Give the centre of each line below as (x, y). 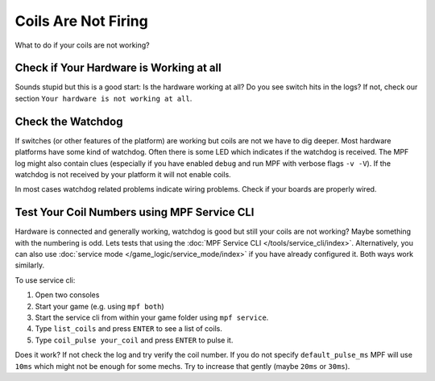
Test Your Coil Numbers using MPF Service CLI (135, 212)
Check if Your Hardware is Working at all (118, 68)
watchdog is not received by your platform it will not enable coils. (123, 174)
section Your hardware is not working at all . (104, 98)
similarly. (29, 265)
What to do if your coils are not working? (82, 45)
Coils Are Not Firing (81, 21)
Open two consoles (67, 295)
